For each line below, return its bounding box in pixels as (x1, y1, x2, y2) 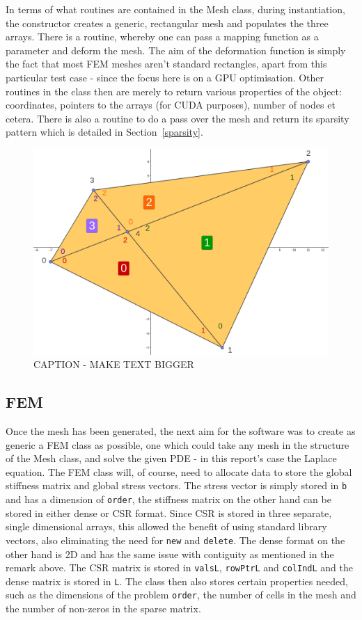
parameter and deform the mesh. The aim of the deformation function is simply (6, 42, 346, 57)
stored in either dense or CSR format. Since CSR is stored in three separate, (6, 505, 332, 520)
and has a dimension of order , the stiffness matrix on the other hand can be (6, 492, 331, 506)
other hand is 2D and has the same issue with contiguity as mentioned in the (6, 546, 334, 561)
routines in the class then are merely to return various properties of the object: (6, 84, 342, 98)
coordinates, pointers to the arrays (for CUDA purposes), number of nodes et (6, 97, 336, 112)
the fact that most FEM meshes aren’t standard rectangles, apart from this (6, 56, 327, 71)
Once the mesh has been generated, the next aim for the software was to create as (6, 423, 356, 438)
